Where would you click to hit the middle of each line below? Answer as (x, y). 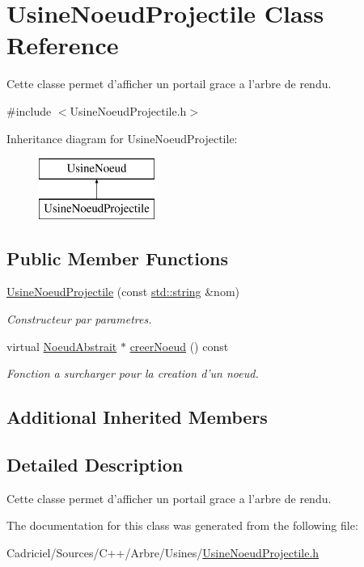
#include (29, 110)
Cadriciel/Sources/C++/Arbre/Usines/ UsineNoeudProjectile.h (163, 553)
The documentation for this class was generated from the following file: (182, 525)
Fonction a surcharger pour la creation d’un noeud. (133, 373)
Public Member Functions (117, 258)
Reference (63, 45)
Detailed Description (95, 465)
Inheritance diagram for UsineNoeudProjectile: (122, 138)
